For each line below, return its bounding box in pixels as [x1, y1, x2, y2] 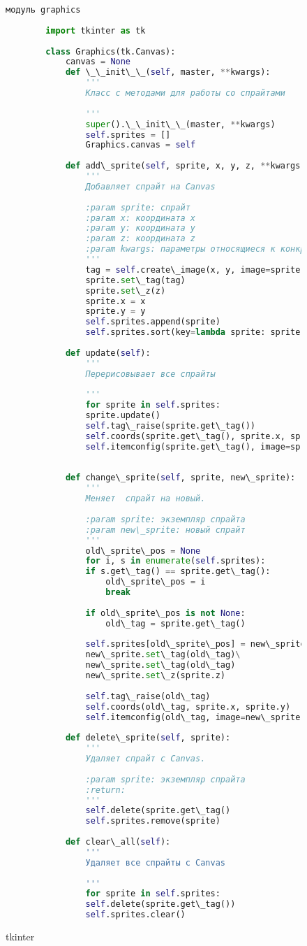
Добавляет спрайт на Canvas [85, 181, 216, 192]
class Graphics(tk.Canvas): [45, 46, 176, 57]
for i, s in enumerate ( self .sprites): [85, 556, 266, 566]
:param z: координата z [85, 234, 196, 244]
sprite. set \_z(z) [85, 285, 166, 296]
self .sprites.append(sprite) [85, 317, 220, 327]
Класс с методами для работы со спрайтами [85, 88, 285, 98]
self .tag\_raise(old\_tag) [85, 691, 211, 701]
